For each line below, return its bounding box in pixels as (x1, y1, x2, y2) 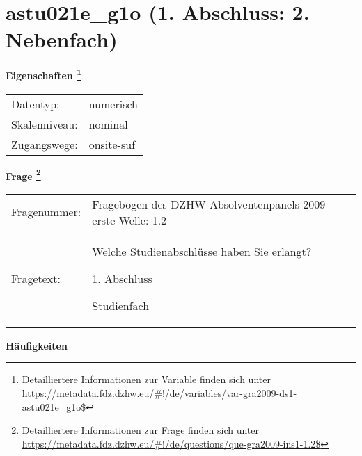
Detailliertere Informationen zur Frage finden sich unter (22, 423, 260, 437)
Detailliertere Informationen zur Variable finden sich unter (22, 372, 271, 386)
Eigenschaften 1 (6, 66, 81, 82)
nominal (88, 115, 128, 132)
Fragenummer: (11, 204, 81, 220)
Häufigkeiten (6, 338, 68, 352)
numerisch (88, 95, 138, 112)
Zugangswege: (11, 136, 78, 152)
